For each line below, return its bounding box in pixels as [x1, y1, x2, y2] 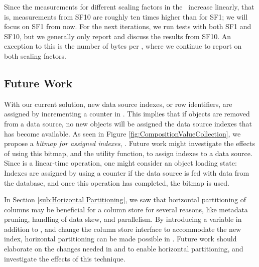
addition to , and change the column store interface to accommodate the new [4, 223, 241, 234]
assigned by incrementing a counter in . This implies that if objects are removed [4, 108, 250, 119]
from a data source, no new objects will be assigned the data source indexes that [4, 118, 252, 128]
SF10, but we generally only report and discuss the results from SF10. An [4, 31, 231, 41]
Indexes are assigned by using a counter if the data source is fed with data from [4, 167, 249, 178]
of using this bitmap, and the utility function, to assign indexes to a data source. [4, 148, 252, 158]
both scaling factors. [4, 50, 66, 61]
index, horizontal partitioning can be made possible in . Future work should [4, 233, 237, 244]
